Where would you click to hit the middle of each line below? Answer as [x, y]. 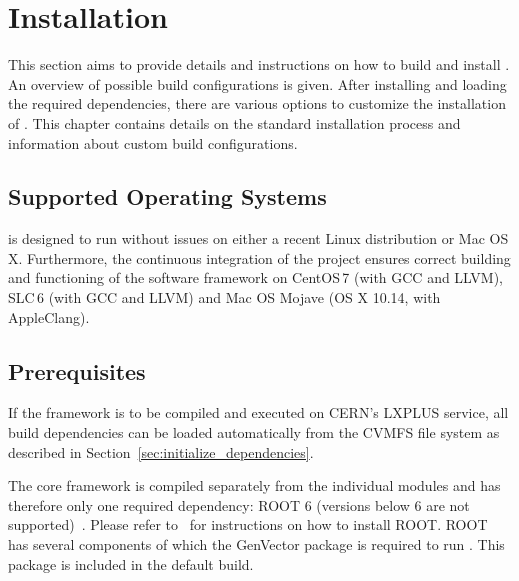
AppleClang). [49, 316]
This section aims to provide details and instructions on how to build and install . [259, 64]
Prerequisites [77, 370]
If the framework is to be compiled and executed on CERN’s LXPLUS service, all [258, 412]
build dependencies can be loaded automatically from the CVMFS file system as [254, 432]
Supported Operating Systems [167, 196]
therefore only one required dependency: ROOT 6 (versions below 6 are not [239, 504]
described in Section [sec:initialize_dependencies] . [161, 451]
